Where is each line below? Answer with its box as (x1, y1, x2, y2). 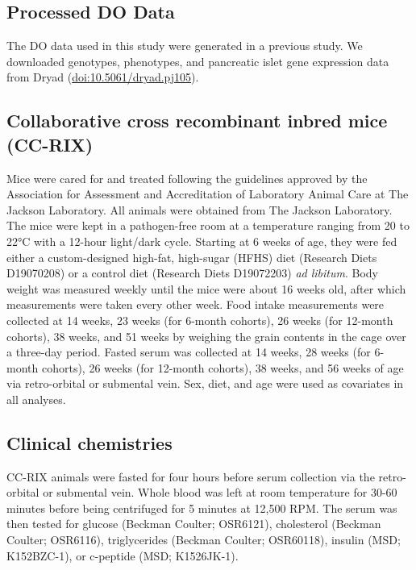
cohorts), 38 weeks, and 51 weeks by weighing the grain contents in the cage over (6, 327, 406, 344)
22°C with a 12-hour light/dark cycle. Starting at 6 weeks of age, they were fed (6, 232, 397, 249)
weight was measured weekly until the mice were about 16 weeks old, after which (6, 280, 406, 297)
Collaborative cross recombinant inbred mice (6, 108, 388, 133)
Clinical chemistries (6, 430, 173, 455)
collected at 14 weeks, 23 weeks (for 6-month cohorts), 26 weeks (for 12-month (6, 311, 393, 328)
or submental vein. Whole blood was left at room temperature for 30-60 (43, 484, 397, 501)
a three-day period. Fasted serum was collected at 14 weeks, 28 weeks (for (6, 343, 371, 360)
